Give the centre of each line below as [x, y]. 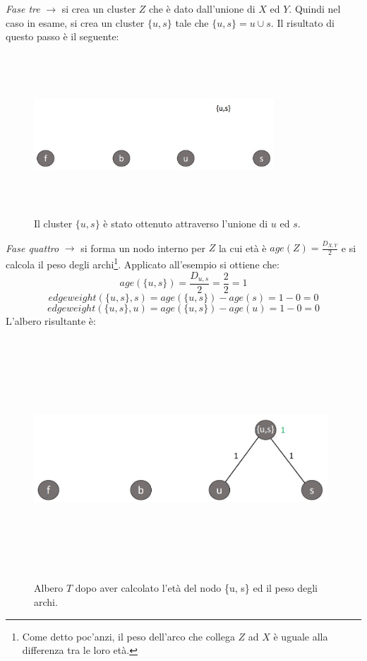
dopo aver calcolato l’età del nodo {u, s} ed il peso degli [196, 588]
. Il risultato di [302, 22]
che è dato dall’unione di [202, 8]
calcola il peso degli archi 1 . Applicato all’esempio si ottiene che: [143, 263]
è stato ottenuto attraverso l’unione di [186, 224]
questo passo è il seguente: [62, 36]
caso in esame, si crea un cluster [75, 22]
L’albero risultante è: [51, 321]
